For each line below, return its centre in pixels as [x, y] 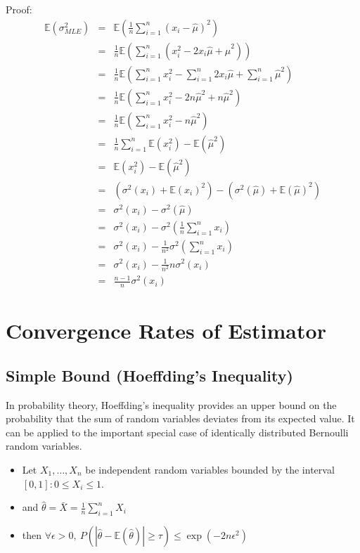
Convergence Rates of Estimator [166, 331]
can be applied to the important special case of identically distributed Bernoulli [177, 432]
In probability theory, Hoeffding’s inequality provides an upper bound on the [171, 404]
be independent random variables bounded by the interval [210, 470]
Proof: [19, 9]
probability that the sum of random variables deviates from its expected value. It [180, 418]
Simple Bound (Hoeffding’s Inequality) [149, 375]
